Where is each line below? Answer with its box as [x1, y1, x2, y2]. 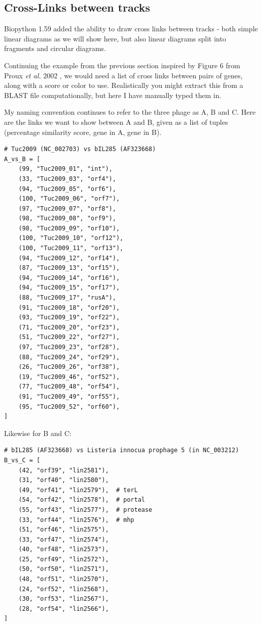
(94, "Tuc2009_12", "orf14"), [18, 254, 120, 262]
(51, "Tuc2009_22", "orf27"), [18, 333, 120, 341]
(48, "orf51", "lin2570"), [18, 575, 109, 583]
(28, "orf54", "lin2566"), [18, 605, 109, 612]
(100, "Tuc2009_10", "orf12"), [18, 234, 124, 242]
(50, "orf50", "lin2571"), [18, 565, 109, 573]
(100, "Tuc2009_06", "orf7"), [18, 195, 120, 203]
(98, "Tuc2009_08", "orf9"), [18, 215, 116, 222]
